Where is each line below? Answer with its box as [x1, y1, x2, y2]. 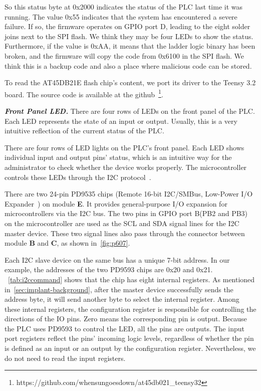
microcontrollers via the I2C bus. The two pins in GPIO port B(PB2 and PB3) [5, 208, 248, 219]
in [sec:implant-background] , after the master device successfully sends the [5, 284, 233, 294]
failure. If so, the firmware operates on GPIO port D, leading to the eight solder [5, 21, 250, 32]
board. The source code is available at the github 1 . [5, 87, 163, 99]
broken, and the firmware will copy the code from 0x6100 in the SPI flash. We [5, 50, 244, 61]
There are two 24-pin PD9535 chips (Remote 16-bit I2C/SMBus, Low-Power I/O [5, 188, 253, 199]
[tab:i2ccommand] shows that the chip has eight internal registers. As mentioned [8, 274, 255, 284]
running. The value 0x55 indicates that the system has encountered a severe [5, 11, 237, 22]
